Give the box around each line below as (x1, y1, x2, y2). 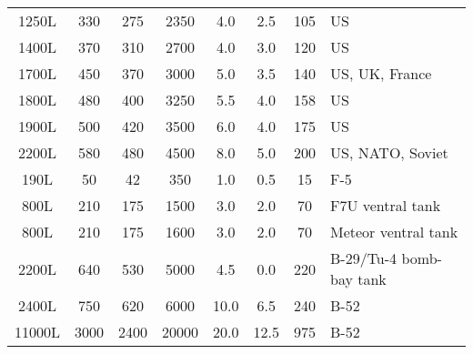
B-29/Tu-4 (329, 248, 398, 268)
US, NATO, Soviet (329, 142, 448, 163)
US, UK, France (329, 63, 432, 84)
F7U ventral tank (329, 195, 441, 216)
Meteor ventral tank (329, 221, 458, 242)
